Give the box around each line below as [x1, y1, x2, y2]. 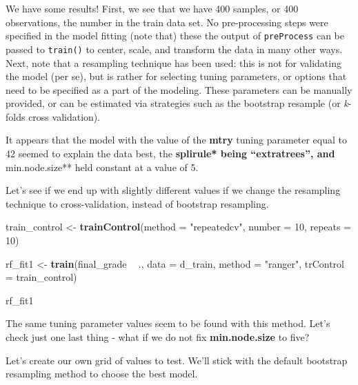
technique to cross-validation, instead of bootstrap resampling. [6, 196, 269, 210]
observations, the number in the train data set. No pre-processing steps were [6, 14, 328, 29]
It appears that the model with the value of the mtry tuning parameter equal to [6, 132, 348, 147]
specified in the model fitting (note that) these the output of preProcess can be [6, 28, 344, 43]
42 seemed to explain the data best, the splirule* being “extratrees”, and [6, 146, 335, 161]
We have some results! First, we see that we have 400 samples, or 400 [6, 1, 299, 15]
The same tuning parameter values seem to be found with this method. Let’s [6, 316, 330, 330]
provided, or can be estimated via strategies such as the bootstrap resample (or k [6, 96, 348, 110]
